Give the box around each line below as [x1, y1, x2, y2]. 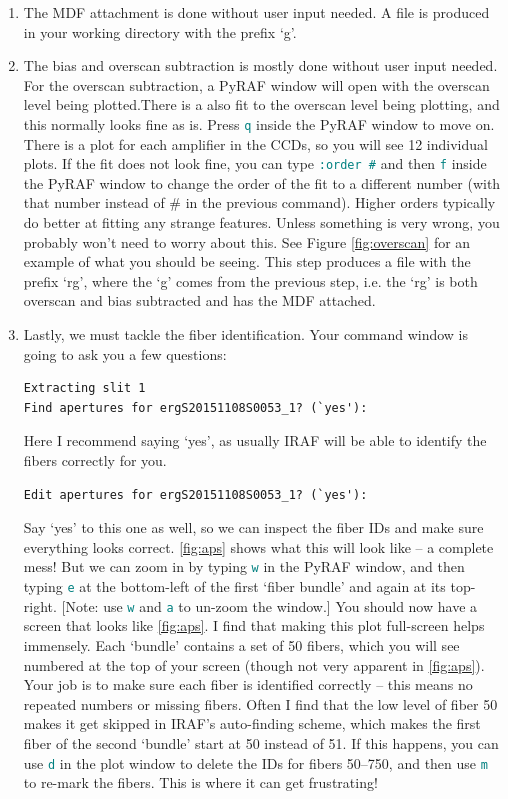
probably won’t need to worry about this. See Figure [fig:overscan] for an [23, 231, 471, 252]
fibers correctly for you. [23, 450, 167, 470]
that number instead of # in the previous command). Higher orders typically [23, 192, 496, 213]
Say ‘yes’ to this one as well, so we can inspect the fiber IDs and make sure [23, 517, 484, 538]
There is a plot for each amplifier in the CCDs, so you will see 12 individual [23, 133, 488, 154]
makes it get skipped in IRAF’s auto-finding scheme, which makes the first [23, 713, 481, 734]
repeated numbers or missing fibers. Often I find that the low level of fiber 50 [23, 693, 498, 714]
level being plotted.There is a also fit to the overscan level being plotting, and [23, 94, 500, 115]
